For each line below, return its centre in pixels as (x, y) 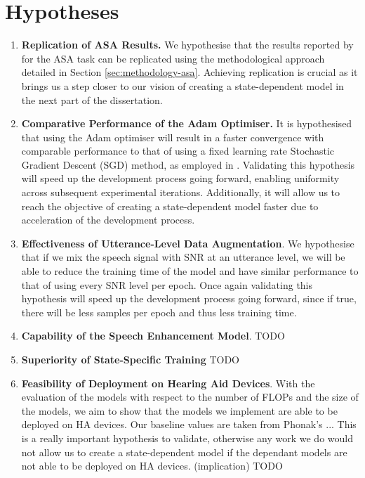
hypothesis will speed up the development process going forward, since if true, (189, 298)
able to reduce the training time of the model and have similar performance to (190, 271)
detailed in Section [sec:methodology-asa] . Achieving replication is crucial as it (190, 72)
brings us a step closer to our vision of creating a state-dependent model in (182, 85)
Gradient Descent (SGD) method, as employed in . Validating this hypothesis (188, 164)
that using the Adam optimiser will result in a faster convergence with (173, 137)
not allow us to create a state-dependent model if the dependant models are (184, 452)
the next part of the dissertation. (92, 99)
